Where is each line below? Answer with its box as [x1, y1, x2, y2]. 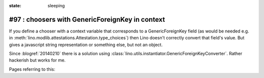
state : [9, 3, 22, 8]
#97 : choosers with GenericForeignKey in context [9, 15, 165, 24]
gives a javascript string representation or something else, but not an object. [9, 42, 163, 47]
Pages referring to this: [9, 66, 56, 72]
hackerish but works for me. [9, 57, 66, 63]
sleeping [47, 3, 65, 8]
